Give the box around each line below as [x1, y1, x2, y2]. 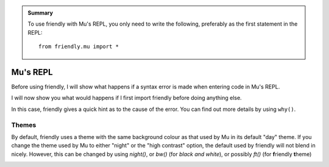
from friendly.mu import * [38, 43, 119, 50]
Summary [27, 9, 53, 16]
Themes [11, 121, 37, 129]
